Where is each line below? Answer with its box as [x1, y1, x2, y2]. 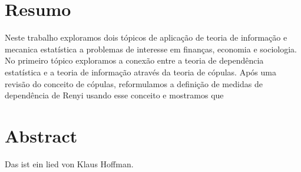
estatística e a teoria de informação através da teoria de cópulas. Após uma [5, 65, 276, 78]
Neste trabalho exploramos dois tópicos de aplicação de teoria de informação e [5, 31, 287, 44]
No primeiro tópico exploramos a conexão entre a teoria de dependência [5, 54, 264, 67]
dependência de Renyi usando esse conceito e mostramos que [5, 89, 224, 101]
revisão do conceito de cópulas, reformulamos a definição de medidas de [5, 77, 263, 90]
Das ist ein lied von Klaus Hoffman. [5, 157, 134, 170]
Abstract [5, 123, 78, 147]
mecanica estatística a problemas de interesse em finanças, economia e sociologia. [5, 42, 297, 55]
